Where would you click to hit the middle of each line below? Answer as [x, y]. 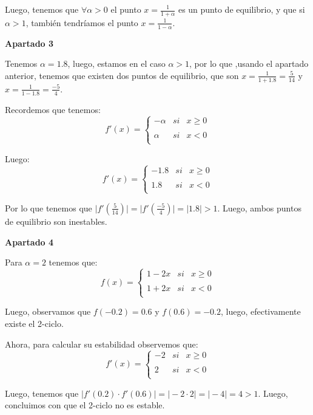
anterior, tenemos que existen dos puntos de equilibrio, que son [122, 75]
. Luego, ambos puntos [259, 207]
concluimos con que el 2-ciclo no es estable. [85, 405]
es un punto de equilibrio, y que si [241, 9]
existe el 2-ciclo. [34, 323]
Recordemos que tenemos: [53, 109]
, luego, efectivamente [261, 311]
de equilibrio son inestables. [56, 221]
